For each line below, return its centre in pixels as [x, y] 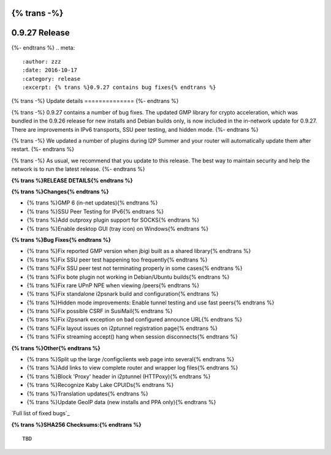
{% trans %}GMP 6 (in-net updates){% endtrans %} [92, 203]
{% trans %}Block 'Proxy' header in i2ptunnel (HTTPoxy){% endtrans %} [119, 376]
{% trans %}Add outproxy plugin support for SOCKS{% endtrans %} [113, 220]
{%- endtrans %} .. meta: [43, 47]
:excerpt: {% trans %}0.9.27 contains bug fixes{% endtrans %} [119, 88]
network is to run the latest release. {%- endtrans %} [78, 169]
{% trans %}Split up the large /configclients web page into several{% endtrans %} [131, 359]
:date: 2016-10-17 [50, 70]
